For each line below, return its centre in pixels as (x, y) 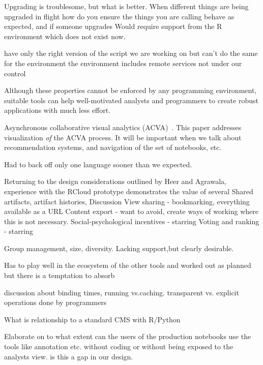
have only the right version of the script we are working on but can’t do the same (131, 53)
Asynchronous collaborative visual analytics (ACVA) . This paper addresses (123, 127)
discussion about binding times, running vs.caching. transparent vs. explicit (122, 292)
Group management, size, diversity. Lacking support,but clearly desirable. (119, 248)
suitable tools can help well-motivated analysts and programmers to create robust (131, 100)
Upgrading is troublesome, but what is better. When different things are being (126, 6)
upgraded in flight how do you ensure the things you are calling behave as (119, 16)
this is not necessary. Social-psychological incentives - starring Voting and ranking (132, 221)
